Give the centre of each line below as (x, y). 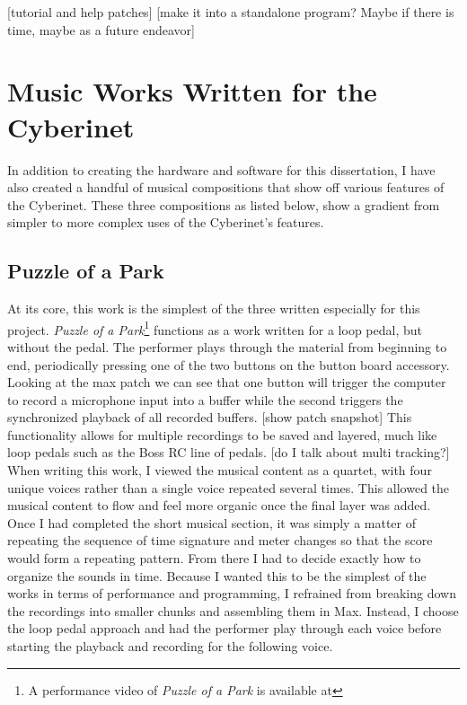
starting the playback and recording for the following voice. (170, 646)
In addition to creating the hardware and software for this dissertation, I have (221, 169)
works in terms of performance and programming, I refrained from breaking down (232, 593)
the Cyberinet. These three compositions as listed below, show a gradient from (224, 204)
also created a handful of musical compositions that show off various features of (226, 187)
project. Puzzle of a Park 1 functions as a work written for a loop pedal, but (215, 328)
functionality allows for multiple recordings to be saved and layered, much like (222, 434)
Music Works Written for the (192, 91)
